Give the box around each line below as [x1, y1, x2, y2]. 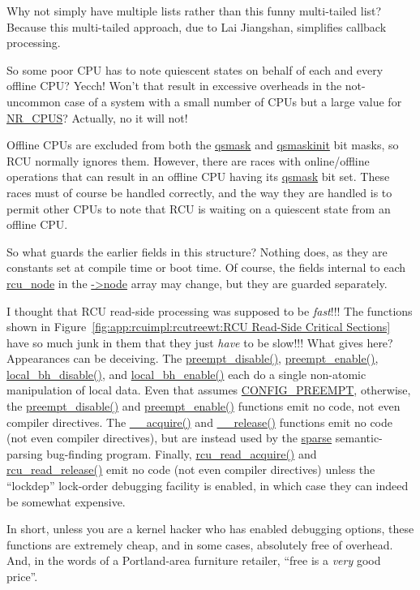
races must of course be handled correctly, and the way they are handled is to [6, 183, 392, 200]
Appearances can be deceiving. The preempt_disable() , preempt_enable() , [6, 350, 379, 367]
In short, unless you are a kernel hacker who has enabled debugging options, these [6, 520, 414, 537]
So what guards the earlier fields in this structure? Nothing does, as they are [6, 243, 388, 260]
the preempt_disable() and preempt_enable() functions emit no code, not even [6, 398, 401, 415]
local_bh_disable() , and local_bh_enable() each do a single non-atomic [6, 365, 366, 382]
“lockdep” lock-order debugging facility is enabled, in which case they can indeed [6, 477, 409, 494]
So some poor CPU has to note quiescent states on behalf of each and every [6, 61, 384, 78]
